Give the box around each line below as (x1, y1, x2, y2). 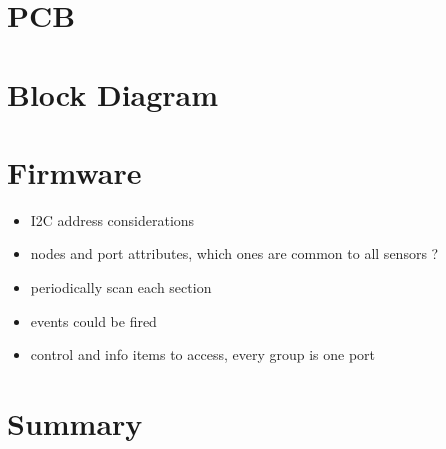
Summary (7, 403, 143, 444)
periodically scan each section (30, 277, 212, 298)
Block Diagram (7, 73, 219, 114)
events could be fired (30, 310, 157, 331)
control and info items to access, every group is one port (30, 344, 376, 365)
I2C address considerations (30, 209, 195, 230)
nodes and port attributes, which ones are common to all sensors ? (30, 243, 439, 264)
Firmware (7, 151, 142, 192)
